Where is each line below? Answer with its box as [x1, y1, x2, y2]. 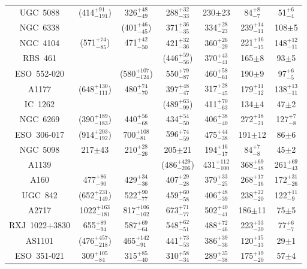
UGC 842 [22, 188, 58, 201]
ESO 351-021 [15, 249, 64, 262]
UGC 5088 [19, 5, 60, 18]
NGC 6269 [19, 113, 60, 125]
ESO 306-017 [15, 128, 64, 140]
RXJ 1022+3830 [9, 219, 70, 231]
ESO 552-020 [15, 67, 64, 80]
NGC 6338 [19, 21, 60, 33]
